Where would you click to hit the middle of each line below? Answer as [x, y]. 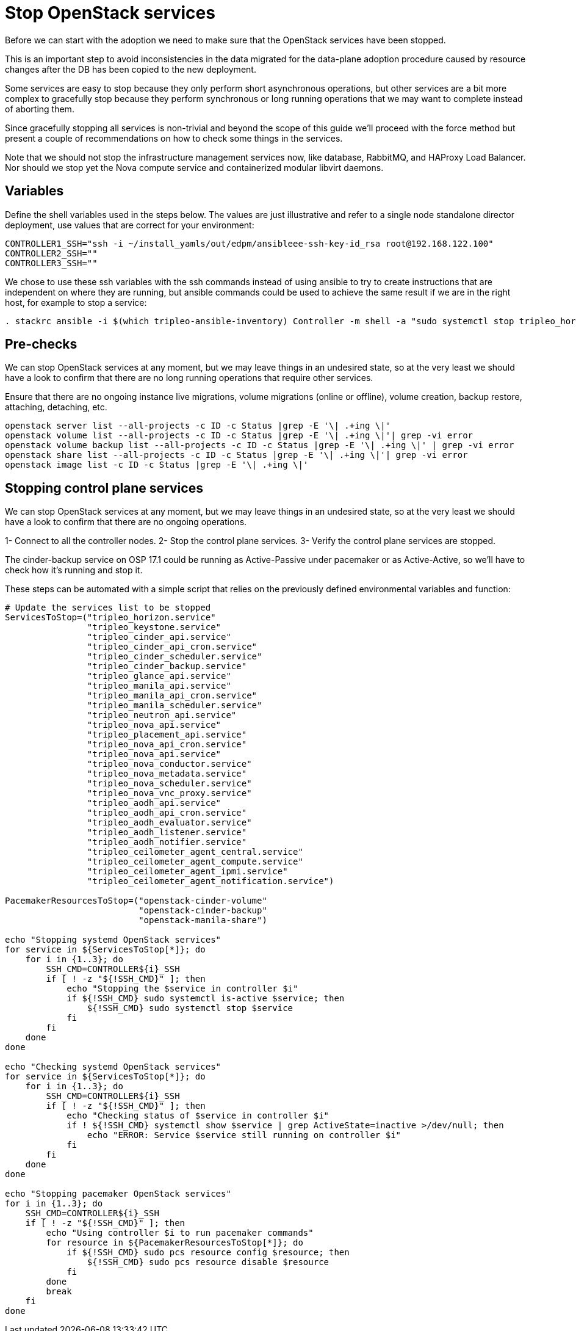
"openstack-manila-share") [203, 920]
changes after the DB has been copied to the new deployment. [131, 69]
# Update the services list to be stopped [108, 608]
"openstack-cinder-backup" [203, 911]
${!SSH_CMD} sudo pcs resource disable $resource [208, 1262]
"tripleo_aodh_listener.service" [167, 832]
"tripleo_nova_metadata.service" [167, 774]
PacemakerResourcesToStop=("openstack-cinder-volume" [136, 901]
